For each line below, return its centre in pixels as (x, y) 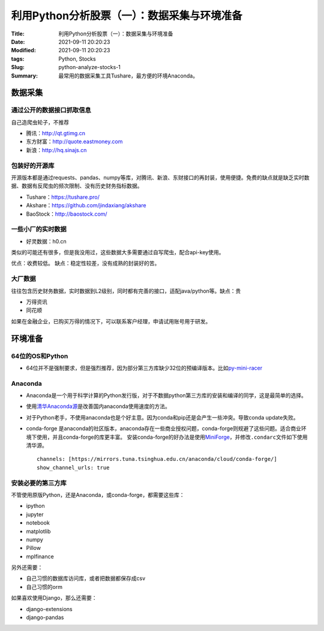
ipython (35, 506)
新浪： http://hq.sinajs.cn (56, 150)
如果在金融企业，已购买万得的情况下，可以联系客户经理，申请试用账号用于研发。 (111, 321)
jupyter (35, 514)
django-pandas (45, 617)
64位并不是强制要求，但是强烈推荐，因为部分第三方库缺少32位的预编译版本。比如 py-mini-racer (144, 368)
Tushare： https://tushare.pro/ (63, 197)
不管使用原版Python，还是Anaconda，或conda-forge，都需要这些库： (98, 495)
